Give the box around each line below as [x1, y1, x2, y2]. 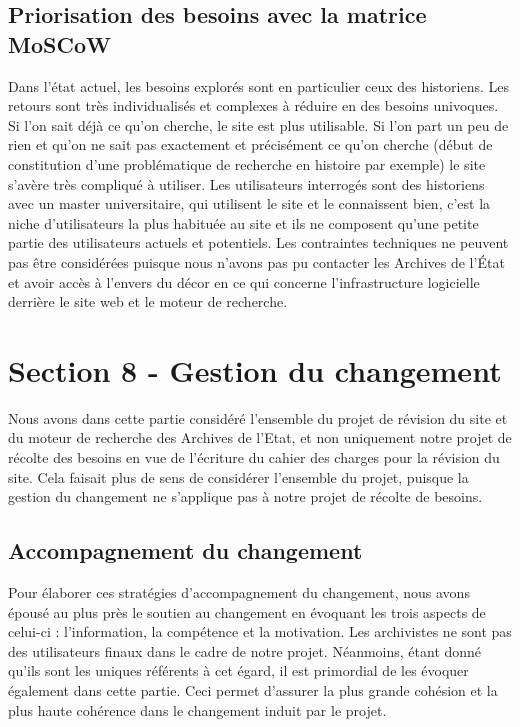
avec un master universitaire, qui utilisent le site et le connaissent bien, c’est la [8, 193, 491, 214]
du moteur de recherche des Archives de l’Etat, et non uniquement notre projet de [8, 427, 512, 448]
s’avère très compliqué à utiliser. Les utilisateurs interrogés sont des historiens [8, 173, 485, 194]
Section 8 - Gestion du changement [8, 349, 502, 390]
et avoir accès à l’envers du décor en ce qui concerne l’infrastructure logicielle [8, 271, 480, 292]
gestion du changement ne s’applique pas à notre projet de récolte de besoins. [8, 486, 483, 507]
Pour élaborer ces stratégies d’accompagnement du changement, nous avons [8, 582, 470, 603]
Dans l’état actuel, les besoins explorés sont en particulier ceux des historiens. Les [8, 75, 509, 96]
